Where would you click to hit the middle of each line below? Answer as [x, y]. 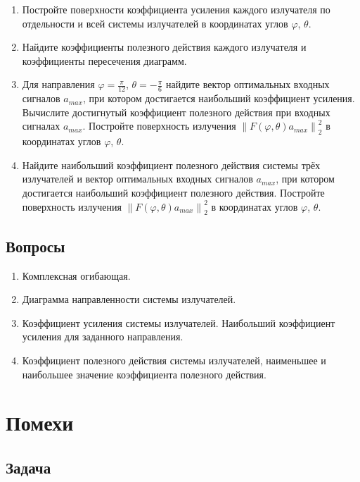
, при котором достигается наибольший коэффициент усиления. [219, 98]
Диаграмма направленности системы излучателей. [129, 299]
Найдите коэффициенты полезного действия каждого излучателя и [164, 47]
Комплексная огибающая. [76, 275]
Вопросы [36, 246]
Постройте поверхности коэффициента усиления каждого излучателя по [176, 9]
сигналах [41, 126]
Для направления [58, 84]
